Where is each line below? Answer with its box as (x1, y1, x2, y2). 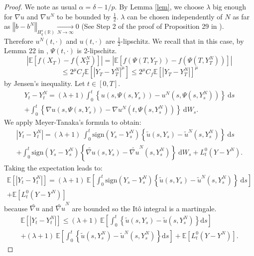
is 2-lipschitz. (77, 45, 117, 56)
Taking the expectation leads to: (4, 162, 103, 172)
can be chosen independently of (127, 11, 223, 21)
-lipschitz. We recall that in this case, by (121, 35, 244, 46)
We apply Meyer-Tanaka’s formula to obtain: (4, 117, 141, 127)
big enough (213, 1, 246, 11)
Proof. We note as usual (4, 1, 77, 11)
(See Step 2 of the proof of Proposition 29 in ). (81, 21, 224, 31)
